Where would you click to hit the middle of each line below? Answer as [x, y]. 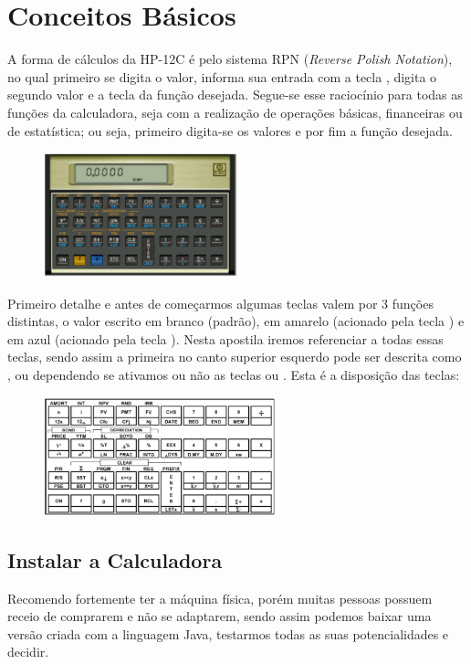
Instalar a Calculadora [115, 559]
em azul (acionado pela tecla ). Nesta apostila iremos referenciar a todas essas [225, 338]
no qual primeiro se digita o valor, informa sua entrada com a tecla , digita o [222, 76]
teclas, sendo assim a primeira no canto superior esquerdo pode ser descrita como [235, 357]
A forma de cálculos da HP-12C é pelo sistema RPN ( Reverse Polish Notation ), [230, 59]
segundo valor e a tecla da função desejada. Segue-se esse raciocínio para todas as [235, 95]
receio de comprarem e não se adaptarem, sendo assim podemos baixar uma [220, 616]
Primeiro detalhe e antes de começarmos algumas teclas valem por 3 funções [220, 303]
